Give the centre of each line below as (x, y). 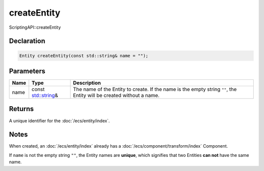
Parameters (27, 71)
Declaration (27, 41)
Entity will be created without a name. (116, 95)
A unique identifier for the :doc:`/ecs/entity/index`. (59, 121)
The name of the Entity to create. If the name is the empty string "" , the (155, 89)
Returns (22, 109)
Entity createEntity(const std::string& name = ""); (84, 56)
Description (87, 83)
